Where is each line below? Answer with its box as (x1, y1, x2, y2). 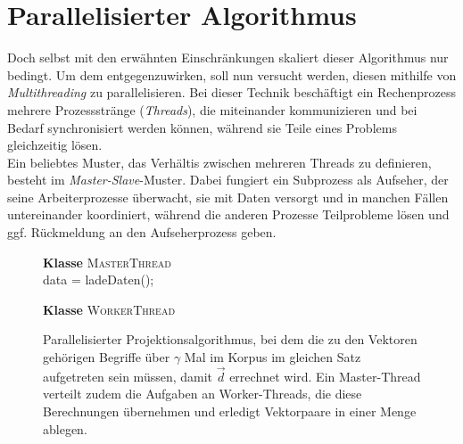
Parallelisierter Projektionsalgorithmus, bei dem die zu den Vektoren (43, 330, 418, 349)
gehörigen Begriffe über (43, 348, 170, 366)
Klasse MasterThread (43, 252, 171, 271)
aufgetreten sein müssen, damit (43, 366, 213, 385)
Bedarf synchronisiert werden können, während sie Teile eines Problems (7, 118, 397, 136)
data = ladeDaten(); (43, 270, 154, 289)
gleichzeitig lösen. (7, 136, 103, 154)
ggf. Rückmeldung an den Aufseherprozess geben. (7, 223, 277, 242)
